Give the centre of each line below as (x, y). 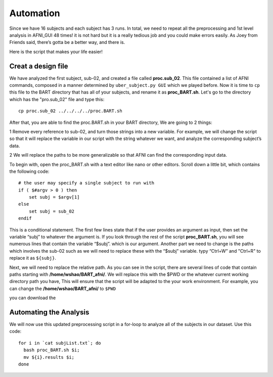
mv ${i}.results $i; (49, 357)
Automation (35, 13)
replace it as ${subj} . (33, 258)
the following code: (29, 171)
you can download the (33, 298)
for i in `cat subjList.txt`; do (60, 343)
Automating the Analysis (49, 312)
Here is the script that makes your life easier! (56, 52)
